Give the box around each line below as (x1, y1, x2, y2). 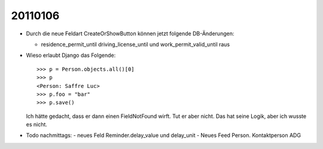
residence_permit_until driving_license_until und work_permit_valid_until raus (41, 41, 230, 48)
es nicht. (26, 121, 48, 128)
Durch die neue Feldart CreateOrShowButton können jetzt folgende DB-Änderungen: (26, 30, 234, 37)
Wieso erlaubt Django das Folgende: (26, 51, 116, 59)
